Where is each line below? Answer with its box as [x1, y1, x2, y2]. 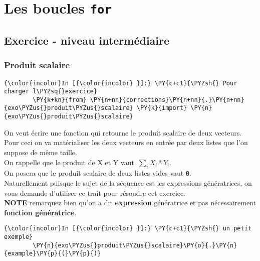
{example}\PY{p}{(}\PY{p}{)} [4, 250, 101, 257]
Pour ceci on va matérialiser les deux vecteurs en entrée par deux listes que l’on [4, 137, 248, 148]
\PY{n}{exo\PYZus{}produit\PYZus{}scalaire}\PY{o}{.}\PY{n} [33, 241, 237, 249]
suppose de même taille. [4, 147, 77, 157]
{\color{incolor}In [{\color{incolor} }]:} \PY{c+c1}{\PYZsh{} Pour [4, 79, 237, 87]
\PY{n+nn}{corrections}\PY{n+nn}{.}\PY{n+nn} [90, 96, 244, 103]
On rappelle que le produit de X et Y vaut [4, 157, 134, 167]
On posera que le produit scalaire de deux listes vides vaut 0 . [4, 168, 192, 178]
